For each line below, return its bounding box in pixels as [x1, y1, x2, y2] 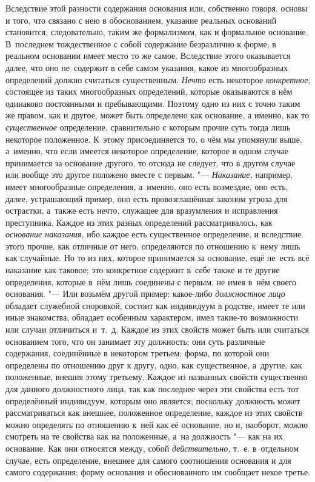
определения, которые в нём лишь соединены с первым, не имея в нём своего [5, 275, 296, 288]
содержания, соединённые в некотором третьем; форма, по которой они [5, 347, 270, 359]
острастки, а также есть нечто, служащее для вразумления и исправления [5, 204, 278, 217]
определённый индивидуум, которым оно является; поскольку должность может [5, 394, 300, 407]
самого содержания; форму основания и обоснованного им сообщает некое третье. [5, 466, 310, 478]
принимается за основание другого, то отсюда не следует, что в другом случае [5, 156, 296, 169]
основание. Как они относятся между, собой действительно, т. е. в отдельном [5, 441, 299, 454]
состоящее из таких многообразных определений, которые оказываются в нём [5, 85, 293, 98]
